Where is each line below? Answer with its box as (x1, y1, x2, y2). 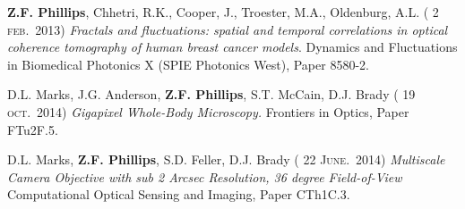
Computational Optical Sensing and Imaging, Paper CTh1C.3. (7, 185, 350, 204)
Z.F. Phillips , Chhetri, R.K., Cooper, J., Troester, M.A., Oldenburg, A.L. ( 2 (7, 3, 439, 21)
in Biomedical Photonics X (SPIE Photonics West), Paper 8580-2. (7, 54, 369, 73)
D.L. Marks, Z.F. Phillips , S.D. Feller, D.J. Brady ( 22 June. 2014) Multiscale (7, 150, 445, 169)
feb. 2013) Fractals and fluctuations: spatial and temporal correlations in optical (7, 20, 448, 38)
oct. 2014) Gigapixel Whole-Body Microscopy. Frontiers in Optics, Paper (7, 102, 409, 121)
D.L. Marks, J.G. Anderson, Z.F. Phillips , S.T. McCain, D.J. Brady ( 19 (7, 85, 416, 104)
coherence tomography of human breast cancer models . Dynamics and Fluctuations (7, 38, 458, 56)
